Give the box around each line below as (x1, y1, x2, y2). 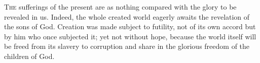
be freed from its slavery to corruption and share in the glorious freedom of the (4, 41, 250, 51)
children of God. (4, 50, 55, 61)
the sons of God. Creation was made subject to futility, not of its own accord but (4, 21, 256, 32)
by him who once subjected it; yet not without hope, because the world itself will (4, 31, 256, 41)
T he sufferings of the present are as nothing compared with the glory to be (4, 2, 237, 12)
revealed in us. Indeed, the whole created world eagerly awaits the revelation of (4, 11, 250, 22)
